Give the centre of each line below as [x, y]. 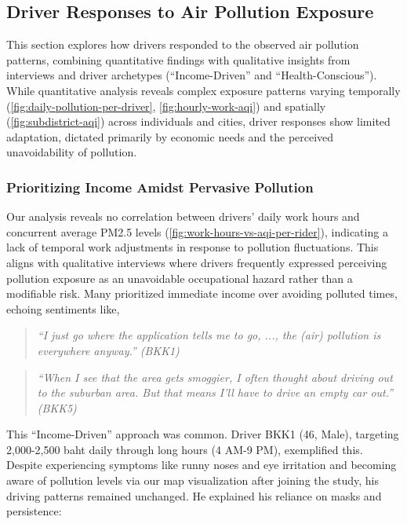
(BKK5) [57, 407]
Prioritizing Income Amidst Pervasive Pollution [160, 187]
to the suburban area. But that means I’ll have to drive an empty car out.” [215, 392]
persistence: [34, 511]
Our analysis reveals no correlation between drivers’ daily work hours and [183, 216]
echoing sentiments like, [63, 308]
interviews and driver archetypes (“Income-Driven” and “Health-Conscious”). [192, 75]
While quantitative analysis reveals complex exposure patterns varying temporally [203, 90]
